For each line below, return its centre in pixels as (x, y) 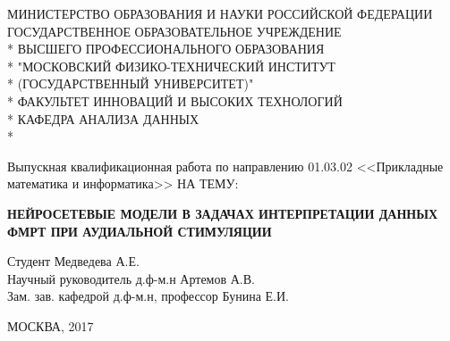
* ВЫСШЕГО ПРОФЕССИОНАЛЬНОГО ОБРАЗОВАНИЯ (166, 49)
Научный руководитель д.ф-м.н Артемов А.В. (131, 278)
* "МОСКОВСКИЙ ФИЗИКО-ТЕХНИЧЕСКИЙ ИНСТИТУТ (171, 66)
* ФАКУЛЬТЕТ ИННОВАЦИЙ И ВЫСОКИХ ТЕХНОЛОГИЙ (175, 100)
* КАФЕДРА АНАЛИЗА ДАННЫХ (103, 118)
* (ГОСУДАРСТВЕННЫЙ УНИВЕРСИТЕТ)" (131, 83)
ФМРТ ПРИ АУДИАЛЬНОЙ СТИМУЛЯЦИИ (140, 231)
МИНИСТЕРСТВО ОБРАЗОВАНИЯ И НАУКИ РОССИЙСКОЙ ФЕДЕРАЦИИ (220, 13)
